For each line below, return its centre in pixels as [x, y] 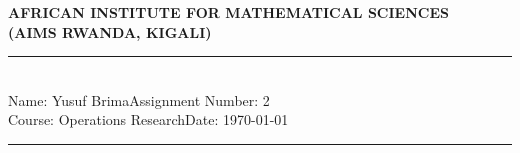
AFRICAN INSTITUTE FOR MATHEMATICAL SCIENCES [228, 12]
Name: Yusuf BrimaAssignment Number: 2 [139, 99]
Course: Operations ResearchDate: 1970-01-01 [148, 119]
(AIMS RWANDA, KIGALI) [110, 31]
